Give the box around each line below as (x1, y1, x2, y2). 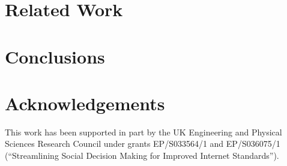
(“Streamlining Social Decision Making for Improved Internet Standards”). (5, 149, 279, 162)
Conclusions (5, 44, 105, 68)
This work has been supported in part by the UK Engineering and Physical (5, 125, 282, 138)
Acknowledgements (5, 90, 165, 115)
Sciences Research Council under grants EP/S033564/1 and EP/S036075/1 (5, 137, 280, 150)
